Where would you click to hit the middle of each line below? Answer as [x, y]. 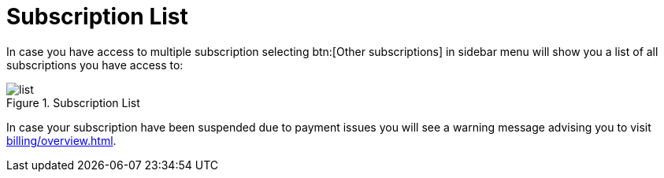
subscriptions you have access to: [95, 65]
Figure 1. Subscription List [73, 102]
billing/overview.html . [61, 140]
